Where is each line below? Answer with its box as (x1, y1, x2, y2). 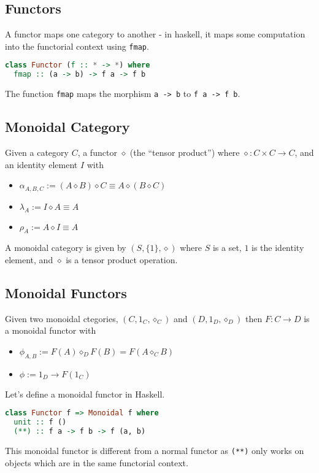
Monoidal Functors (5, 283, 127, 302)
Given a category (5, 146, 69, 159)
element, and (5, 253, 53, 266)
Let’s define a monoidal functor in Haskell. (5, 387, 165, 400)
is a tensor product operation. (66, 253, 178, 266)
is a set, (212, 241, 242, 254)
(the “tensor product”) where (129, 146, 240, 159)
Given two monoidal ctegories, (5, 312, 118, 325)
